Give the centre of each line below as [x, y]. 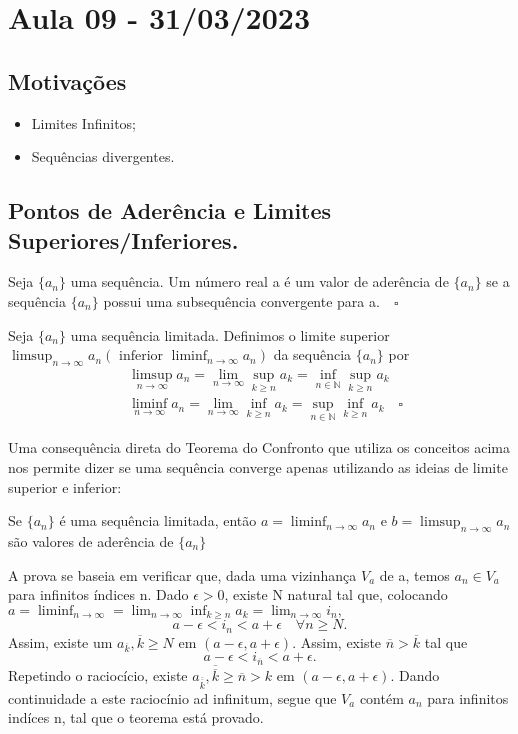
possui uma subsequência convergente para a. [241, 300]
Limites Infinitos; [83, 122]
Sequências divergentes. [103, 156]
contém [381, 697]
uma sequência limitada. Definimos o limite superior [230, 334]
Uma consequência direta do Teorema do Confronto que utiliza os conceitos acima [259, 447]
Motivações [67, 80]
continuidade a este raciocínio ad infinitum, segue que [172, 697]
